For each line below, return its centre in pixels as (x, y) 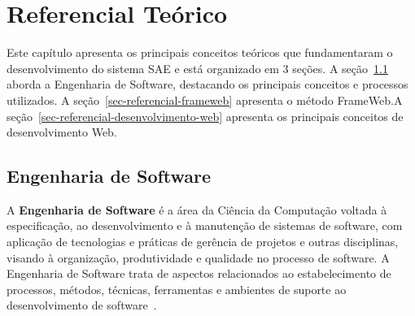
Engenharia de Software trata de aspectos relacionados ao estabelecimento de (199, 273)
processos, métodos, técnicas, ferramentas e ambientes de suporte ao (177, 289)
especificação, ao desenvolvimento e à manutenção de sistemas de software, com (205, 225)
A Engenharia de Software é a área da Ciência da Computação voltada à (197, 209)
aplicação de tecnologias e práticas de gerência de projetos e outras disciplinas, (203, 242)
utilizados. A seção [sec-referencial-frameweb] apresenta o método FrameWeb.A (205, 100)
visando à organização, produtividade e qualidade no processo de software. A (198, 257)
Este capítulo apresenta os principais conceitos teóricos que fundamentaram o (200, 52)
